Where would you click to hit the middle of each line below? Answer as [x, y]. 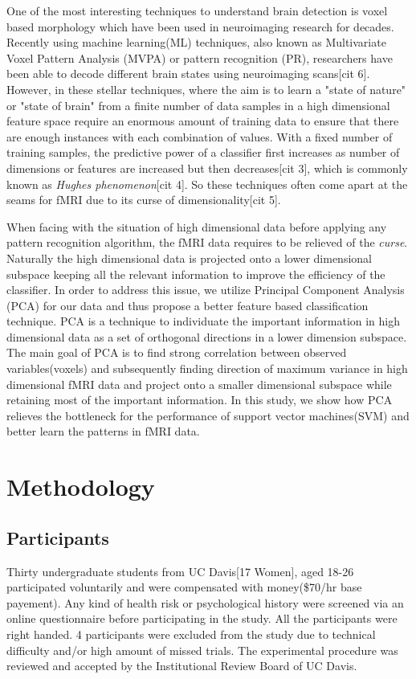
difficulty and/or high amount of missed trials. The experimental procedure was [202, 650]
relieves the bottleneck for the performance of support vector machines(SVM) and [208, 415]
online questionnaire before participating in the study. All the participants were [202, 618]
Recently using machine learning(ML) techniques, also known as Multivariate [196, 42]
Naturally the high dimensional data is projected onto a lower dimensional [189, 258]
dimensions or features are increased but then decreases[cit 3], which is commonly [207, 168]
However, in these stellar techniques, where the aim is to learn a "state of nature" [206, 89]
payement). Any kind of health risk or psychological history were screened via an [205, 602]
